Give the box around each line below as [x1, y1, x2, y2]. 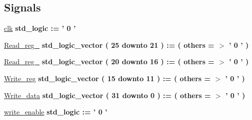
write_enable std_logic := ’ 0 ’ [4, 107, 107, 117]
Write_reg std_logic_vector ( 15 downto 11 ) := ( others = [4, 73, 211, 83]
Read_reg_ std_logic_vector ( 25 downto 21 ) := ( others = [4, 39, 214, 50]
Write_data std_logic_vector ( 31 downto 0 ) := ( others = [4, 90, 211, 100]
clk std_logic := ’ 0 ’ [4, 23, 76, 33]
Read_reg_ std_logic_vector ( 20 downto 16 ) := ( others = [4, 56, 214, 67]
